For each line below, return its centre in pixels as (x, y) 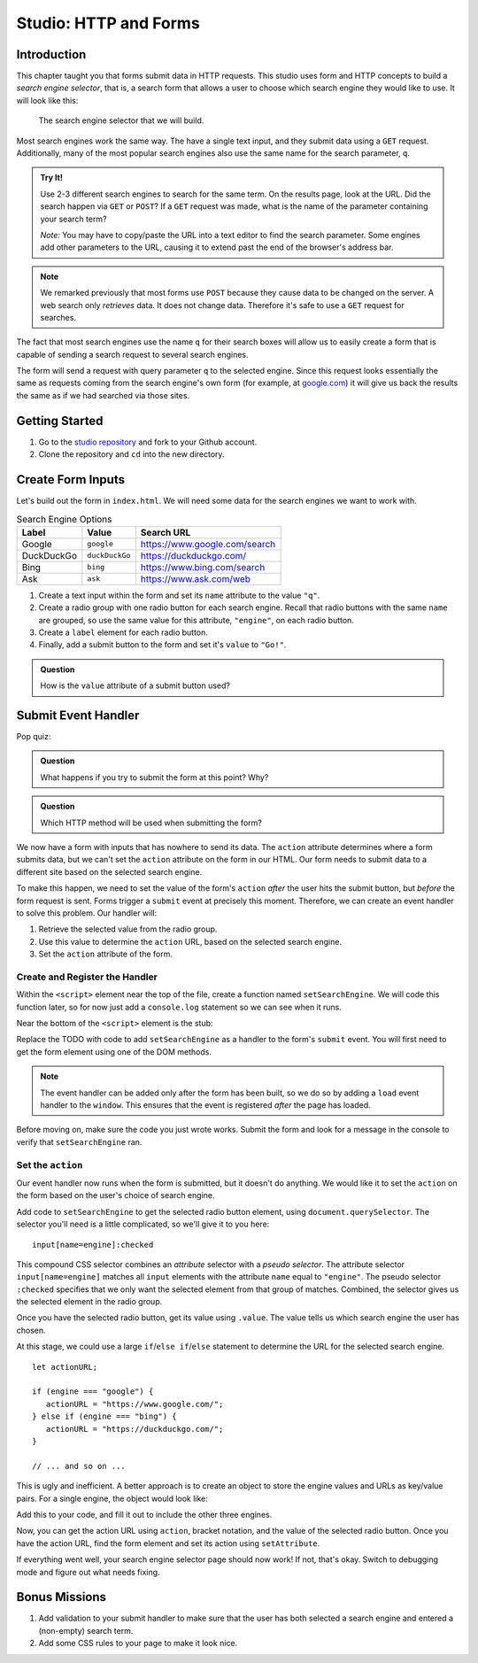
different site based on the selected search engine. (109, 871)
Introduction (51, 54)
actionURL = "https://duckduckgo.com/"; (135, 1429)
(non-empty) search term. (86, 1630)
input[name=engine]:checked (93, 1245)
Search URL (166, 532)
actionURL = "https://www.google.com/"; (135, 1404)
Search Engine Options (64, 519)
